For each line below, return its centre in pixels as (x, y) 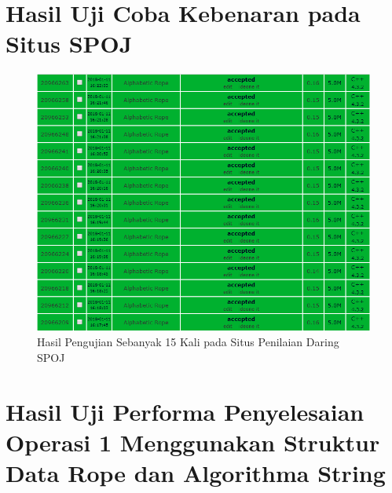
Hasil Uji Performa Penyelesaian (185, 411)
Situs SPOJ (69, 44)
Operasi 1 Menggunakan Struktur (193, 442)
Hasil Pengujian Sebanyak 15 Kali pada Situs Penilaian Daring (188, 342)
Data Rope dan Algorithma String (196, 472)
